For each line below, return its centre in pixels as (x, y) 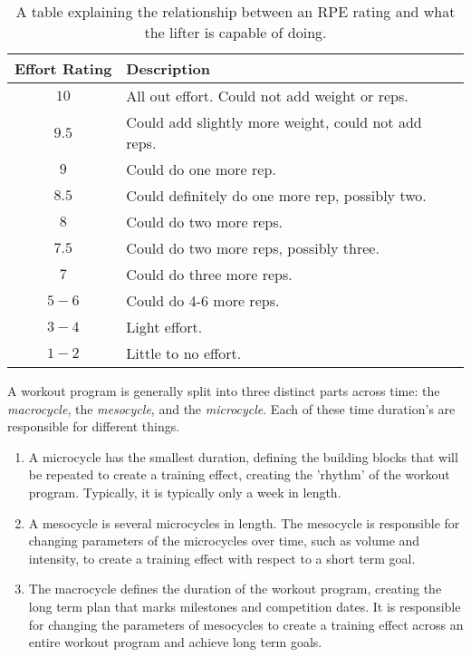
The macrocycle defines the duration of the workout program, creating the (235, 589)
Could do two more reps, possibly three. (253, 248)
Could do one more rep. (201, 169)
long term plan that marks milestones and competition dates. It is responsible (245, 606)
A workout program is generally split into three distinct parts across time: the (224, 391)
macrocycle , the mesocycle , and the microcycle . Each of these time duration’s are (231, 408)
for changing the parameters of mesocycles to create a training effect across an (246, 624)
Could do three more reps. (209, 274)
